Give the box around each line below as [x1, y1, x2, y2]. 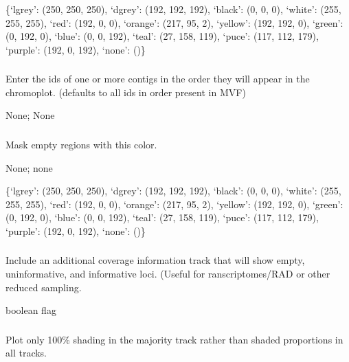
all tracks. [5, 346, 47, 360]
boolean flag [5, 303, 56, 317]
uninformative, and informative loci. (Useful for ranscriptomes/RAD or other [5, 267, 330, 281]
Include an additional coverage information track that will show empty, [5, 253, 305, 267]
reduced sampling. [5, 280, 82, 294]
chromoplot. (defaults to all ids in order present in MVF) [5, 84, 246, 99]
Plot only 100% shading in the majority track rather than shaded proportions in [5, 332, 344, 346]
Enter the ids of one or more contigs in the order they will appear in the [5, 71, 310, 86]
